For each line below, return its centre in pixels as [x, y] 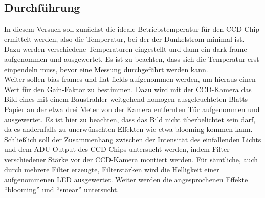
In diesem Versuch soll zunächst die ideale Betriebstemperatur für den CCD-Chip [132, 29]
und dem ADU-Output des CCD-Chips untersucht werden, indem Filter [117, 149]
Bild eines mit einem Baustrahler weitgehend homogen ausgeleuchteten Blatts [126, 99]
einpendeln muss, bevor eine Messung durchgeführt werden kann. [106, 69]
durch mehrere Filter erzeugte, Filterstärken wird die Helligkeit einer [112, 169]
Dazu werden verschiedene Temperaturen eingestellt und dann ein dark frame [126, 49]
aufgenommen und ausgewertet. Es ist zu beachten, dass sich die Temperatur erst [132, 59]
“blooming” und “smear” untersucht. [62, 189]
